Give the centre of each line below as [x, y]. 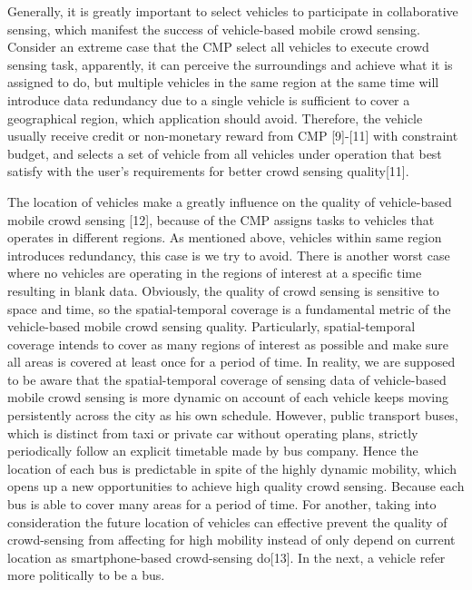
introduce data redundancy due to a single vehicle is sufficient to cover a [209, 99]
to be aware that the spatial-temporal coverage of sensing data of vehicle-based [227, 379]
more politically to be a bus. [86, 575]
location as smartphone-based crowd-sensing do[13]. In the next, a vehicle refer [226, 557]
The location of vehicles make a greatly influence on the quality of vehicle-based [230, 201]
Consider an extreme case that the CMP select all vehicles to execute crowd [218, 47]
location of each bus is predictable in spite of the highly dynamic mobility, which [232, 468]
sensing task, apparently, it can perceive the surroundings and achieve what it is [230, 64]
